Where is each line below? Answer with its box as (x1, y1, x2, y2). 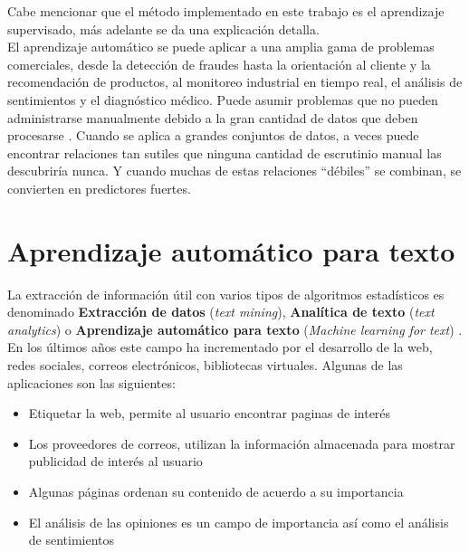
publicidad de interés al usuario (28, 452, 203, 471)
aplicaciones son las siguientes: (7, 373, 176, 392)
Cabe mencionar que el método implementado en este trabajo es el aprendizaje (7, 2, 445, 20)
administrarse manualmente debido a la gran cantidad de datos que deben (7, 108, 418, 127)
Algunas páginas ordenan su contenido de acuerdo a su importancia (28, 482, 404, 500)
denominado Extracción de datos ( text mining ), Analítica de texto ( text (7, 302, 435, 321)
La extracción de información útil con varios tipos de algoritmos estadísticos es (7, 284, 445, 303)
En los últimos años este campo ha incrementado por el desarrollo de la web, (7, 338, 433, 357)
